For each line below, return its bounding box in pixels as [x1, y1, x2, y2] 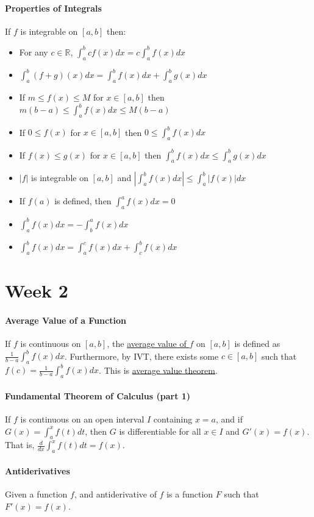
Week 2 [5, 278, 68, 303]
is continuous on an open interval [20, 413, 145, 426]
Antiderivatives [5, 464, 70, 477]
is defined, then [54, 194, 112, 207]
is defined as [234, 337, 280, 350]
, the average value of [107, 337, 187, 350]
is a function [166, 488, 213, 500]
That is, [5, 438, 35, 451]
